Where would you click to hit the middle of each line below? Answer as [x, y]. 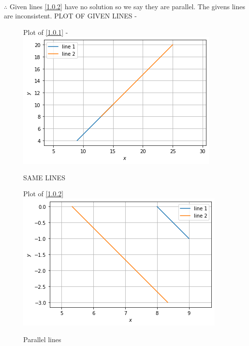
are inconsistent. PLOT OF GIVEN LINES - [70, 16]
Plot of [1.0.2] [44, 194]
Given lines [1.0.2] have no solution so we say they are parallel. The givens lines [127, 6]
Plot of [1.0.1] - [46, 32]
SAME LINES [44, 177]
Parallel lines [42, 339]
